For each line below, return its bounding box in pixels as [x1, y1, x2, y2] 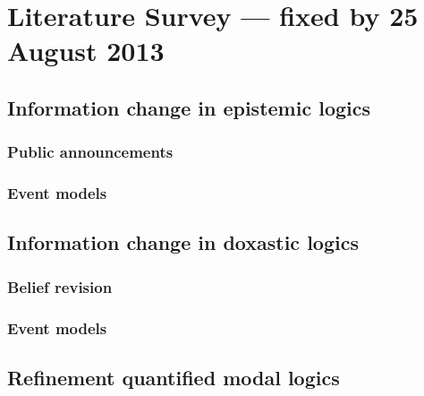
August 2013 [7, 32, 165, 69]
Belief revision [7, 275, 113, 297]
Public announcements [7, 141, 174, 163]
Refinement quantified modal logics [7, 363, 340, 391]
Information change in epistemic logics [7, 93, 371, 121]
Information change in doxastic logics [7, 228, 359, 256]
